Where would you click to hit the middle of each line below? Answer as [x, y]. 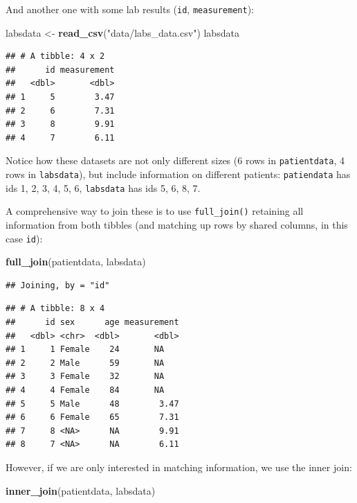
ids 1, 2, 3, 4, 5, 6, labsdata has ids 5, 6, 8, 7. [103, 187]
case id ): [24, 238]
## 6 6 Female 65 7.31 [92, 417]
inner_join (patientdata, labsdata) [81, 490]
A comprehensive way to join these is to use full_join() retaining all [155, 211]
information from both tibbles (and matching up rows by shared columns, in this [177, 225]
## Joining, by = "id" [58, 285]
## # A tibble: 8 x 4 [55, 309]
